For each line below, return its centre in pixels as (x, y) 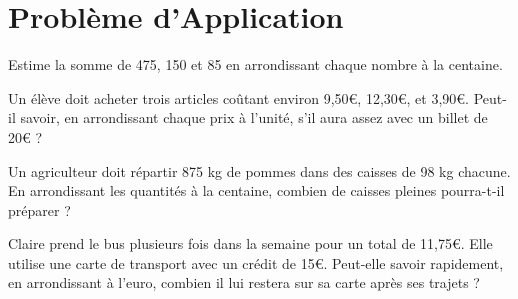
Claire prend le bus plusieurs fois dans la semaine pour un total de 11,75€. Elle (250, 243)
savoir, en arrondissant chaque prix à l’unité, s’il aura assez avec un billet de (254, 117)
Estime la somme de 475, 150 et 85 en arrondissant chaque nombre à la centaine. (255, 64)
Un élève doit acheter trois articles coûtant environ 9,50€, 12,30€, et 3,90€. (239, 97)
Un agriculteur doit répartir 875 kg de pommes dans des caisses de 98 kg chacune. (259, 170)
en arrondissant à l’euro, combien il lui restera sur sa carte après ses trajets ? (244, 282)
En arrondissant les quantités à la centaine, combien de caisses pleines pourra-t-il (256, 190)
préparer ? (39, 209)
